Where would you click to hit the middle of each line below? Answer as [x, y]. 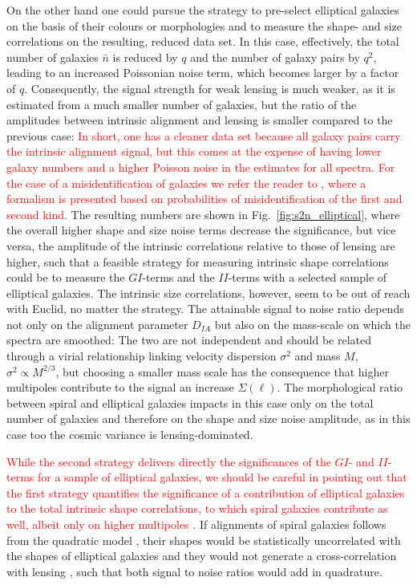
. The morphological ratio [340, 387]
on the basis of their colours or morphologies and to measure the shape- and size [204, 25]
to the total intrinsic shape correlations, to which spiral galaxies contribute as [197, 508]
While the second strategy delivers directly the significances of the [169, 461]
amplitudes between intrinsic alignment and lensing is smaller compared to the [200, 120]
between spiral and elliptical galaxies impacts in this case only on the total [190, 402]
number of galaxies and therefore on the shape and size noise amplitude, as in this [208, 418]
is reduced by [145, 57]
